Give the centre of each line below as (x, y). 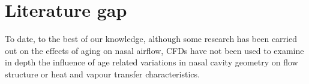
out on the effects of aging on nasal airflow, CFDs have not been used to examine (154, 50)
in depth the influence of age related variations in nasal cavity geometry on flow (151, 62)
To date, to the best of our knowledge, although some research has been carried (151, 39)
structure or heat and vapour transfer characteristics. (102, 73)
